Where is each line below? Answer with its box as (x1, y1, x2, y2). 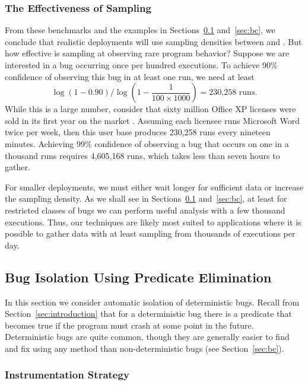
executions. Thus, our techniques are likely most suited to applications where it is (5, 215, 301, 228)
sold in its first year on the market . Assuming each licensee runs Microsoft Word (5, 114, 300, 126)
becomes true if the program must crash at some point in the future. (5, 319, 254, 331)
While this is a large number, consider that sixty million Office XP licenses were (5, 103, 296, 115)
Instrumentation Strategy (5, 367, 129, 382)
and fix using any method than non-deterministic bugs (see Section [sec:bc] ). (5, 342, 284, 354)
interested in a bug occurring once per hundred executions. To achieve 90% (5, 59, 278, 71)
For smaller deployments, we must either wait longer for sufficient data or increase (5, 180, 304, 193)
